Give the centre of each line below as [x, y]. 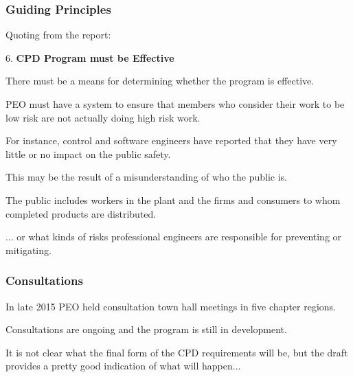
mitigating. [29, 250]
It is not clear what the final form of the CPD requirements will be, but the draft [177, 352]
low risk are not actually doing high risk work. [103, 117]
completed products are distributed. [81, 213]
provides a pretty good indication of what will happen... [123, 366]
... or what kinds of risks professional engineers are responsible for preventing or [174, 237]
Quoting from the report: [58, 35]
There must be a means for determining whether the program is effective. [160, 81]
